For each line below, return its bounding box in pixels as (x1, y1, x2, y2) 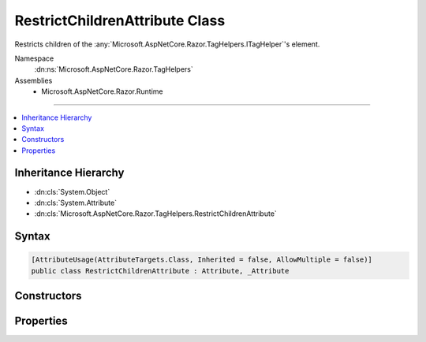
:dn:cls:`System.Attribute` (34, 198, 118, 207)
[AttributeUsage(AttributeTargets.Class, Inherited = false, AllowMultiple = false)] (31, 255, 372, 264)
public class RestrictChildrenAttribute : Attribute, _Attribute (31, 266, 290, 275)
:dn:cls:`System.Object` (34, 187, 110, 196)
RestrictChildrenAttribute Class (14, 12, 226, 29)
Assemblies (14, 76, 53, 85)
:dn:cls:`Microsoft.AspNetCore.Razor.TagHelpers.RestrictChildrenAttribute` (34, 209, 278, 218)
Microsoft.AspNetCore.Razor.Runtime (41, 87, 163, 96)
